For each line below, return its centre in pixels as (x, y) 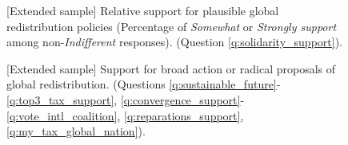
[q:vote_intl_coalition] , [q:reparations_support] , (125, 115)
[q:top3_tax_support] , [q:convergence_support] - (126, 99)
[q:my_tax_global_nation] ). (76, 131)
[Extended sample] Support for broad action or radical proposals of (171, 68)
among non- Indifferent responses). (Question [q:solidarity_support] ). (174, 42)
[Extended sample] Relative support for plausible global (143, 10)
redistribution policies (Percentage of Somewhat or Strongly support (172, 26)
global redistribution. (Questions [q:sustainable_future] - (144, 84)
